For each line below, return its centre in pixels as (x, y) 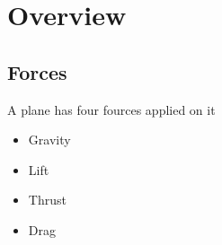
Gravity (49, 140)
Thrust (47, 200)
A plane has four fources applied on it (111, 109)
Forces (37, 71)
